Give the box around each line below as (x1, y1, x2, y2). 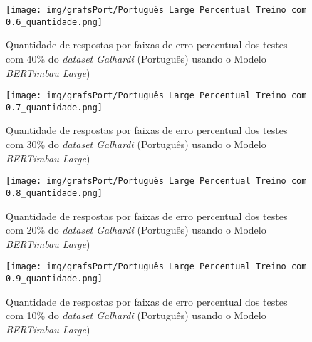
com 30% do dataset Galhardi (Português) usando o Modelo (6, 137, 266, 151)
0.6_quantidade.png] (6, 16, 103, 27)
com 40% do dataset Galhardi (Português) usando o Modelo (6, 51, 266, 66)
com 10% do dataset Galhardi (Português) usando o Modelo (6, 308, 266, 323)
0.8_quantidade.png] (6, 187, 103, 198)
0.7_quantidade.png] (6, 102, 103, 113)
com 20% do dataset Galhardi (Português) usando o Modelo (6, 222, 266, 237)
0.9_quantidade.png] (6, 273, 103, 284)
